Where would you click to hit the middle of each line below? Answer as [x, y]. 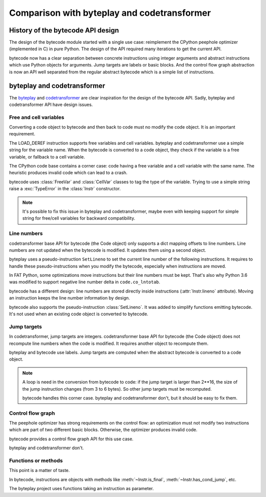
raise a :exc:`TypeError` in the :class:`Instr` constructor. [65, 189]
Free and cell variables [37, 117]
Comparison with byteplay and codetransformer [110, 13]
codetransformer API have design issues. [51, 104]
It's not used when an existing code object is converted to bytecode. [79, 314]
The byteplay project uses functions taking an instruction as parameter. [82, 489]
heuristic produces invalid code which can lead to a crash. [68, 173]
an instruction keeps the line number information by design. [69, 298]
